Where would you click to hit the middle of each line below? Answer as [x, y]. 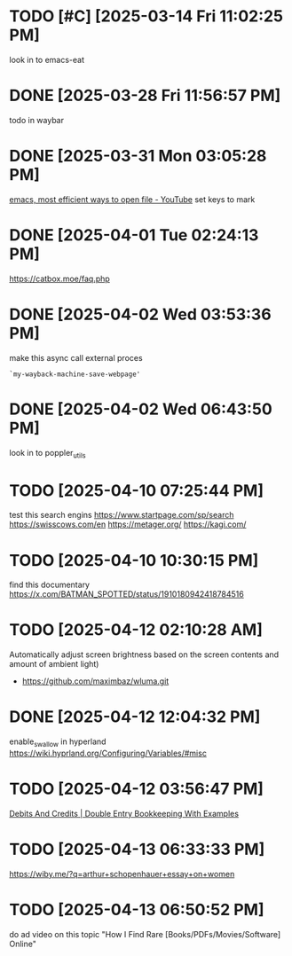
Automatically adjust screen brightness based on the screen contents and [144, 654]
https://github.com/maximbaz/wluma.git [95, 681]
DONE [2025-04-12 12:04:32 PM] [135, 717]
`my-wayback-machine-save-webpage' [75, 374]
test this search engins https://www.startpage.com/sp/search [122, 515]
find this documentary [50, 585]
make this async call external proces [76, 357]
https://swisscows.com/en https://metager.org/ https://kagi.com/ [128, 524]
